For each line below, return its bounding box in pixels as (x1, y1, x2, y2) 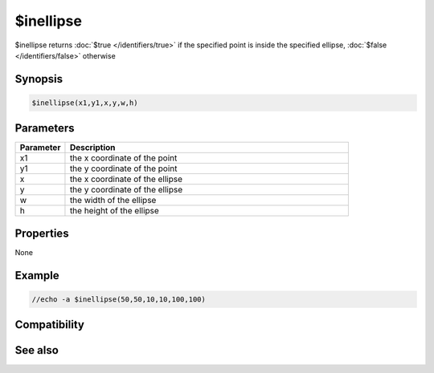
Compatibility (14, 318, 84, 332)
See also (14, 343, 59, 357)
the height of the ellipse (69, 205, 160, 217)
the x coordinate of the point (69, 152, 178, 164)
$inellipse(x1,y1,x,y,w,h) (31, 98, 138, 107)
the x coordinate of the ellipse (69, 173, 183, 184)
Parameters (14, 121, 75, 136)
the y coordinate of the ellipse (69, 184, 183, 196)
